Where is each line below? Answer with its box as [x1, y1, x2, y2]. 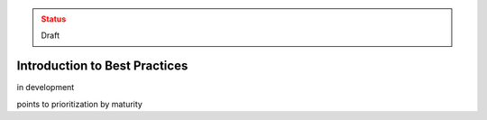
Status [41, 14, 67, 24]
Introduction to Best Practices [16, 59, 188, 74]
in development [16, 82, 75, 93]
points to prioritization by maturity [16, 98, 143, 109]
